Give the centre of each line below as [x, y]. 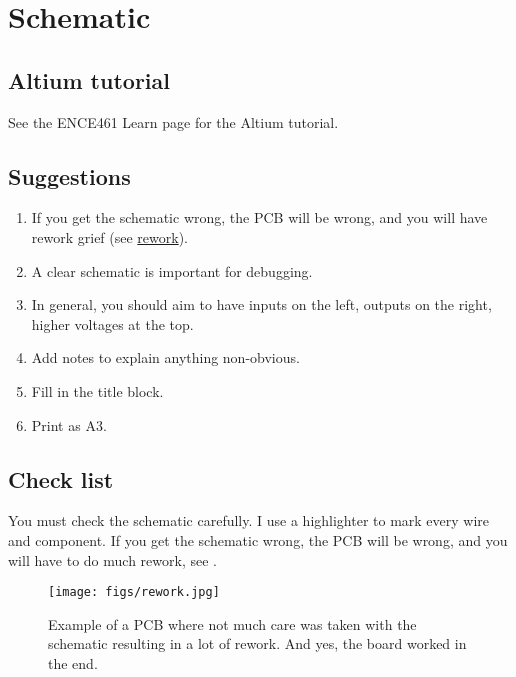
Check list [61, 478]
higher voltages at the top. [112, 323]
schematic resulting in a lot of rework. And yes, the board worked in [257, 643]
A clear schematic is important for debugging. [172, 270]
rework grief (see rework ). [110, 236]
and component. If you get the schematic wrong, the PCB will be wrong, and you [258, 539]
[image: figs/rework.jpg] [134, 592]
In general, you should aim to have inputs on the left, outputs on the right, [261, 304]
